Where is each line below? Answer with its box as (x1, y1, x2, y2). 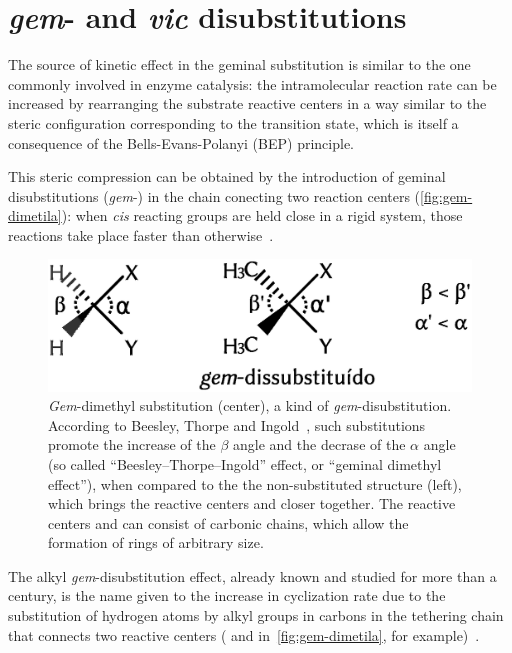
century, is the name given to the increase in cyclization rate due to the (8, 585, 446, 606)
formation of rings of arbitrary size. (48, 532, 264, 553)
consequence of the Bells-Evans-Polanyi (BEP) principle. (8, 132, 354, 153)
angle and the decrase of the (233, 434, 406, 455)
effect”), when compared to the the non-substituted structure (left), (48, 473, 462, 494)
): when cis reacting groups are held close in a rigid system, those (61, 205, 463, 226)
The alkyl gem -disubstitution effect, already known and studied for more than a (8, 565, 497, 586)
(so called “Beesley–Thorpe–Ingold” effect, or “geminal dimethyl (48, 453, 442, 474)
